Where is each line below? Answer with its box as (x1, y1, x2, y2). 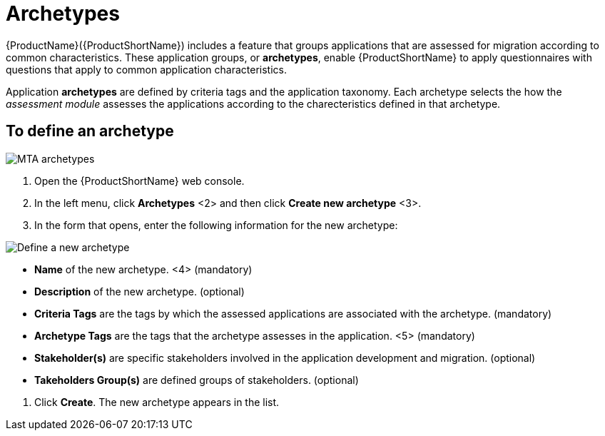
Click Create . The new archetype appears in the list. (34, 395, 280, 408)
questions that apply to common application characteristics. (6, 63, 287, 76)
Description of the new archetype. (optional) (34, 285, 245, 298)
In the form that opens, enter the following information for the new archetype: (34, 218, 398, 231)
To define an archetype (6, 122, 174, 141)
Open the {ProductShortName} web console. (34, 174, 245, 187)
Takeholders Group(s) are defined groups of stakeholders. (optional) (34, 373, 359, 386)
